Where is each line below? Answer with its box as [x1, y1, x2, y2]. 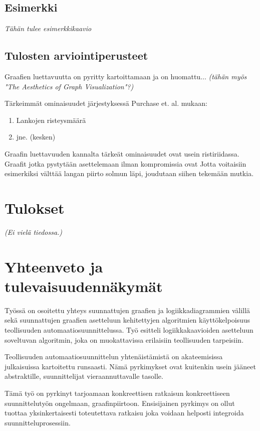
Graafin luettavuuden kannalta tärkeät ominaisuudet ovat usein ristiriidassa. [5, 148, 239, 159]
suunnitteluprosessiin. [5, 417, 71, 427]
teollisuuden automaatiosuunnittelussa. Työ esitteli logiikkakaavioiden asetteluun [5, 324, 253, 335]
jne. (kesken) [16, 131, 56, 142]
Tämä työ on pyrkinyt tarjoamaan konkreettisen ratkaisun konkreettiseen [5, 387, 230, 398]
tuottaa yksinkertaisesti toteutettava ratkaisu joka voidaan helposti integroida [5, 407, 244, 418]
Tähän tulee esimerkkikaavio [5, 23, 92, 34]
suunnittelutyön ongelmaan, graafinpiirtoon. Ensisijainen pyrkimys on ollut [5, 397, 235, 408]
